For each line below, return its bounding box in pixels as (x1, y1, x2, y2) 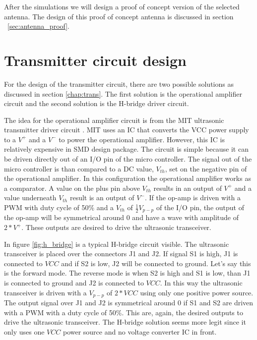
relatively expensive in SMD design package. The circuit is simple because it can (4, 144, 249, 154)
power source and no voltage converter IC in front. (63, 326, 217, 337)
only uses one (4, 326, 45, 337)
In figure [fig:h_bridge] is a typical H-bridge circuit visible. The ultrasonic (4, 238, 229, 249)
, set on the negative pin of (165, 163, 247, 173)
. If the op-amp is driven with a (144, 192, 241, 203)
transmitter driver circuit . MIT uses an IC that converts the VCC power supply (4, 124, 249, 135)
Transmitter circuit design (4, 50, 187, 70)
